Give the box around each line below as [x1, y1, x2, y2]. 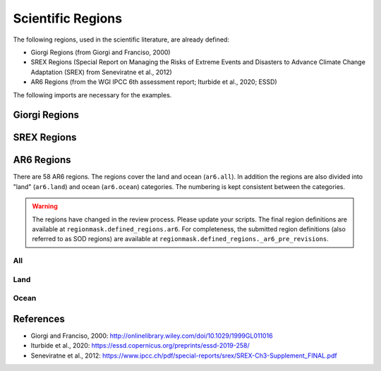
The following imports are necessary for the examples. [13, 90, 172, 99]
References [13, 312, 65, 324]
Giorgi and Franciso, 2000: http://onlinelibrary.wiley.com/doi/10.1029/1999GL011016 [30, 332, 273, 340]
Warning [32, 202, 58, 211]
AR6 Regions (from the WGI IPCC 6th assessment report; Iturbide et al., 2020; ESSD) [30, 78, 278, 86]
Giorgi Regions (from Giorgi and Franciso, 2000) [30, 48, 171, 56]
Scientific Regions [13, 11, 123, 26]
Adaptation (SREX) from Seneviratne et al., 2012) [30, 68, 172, 76]
